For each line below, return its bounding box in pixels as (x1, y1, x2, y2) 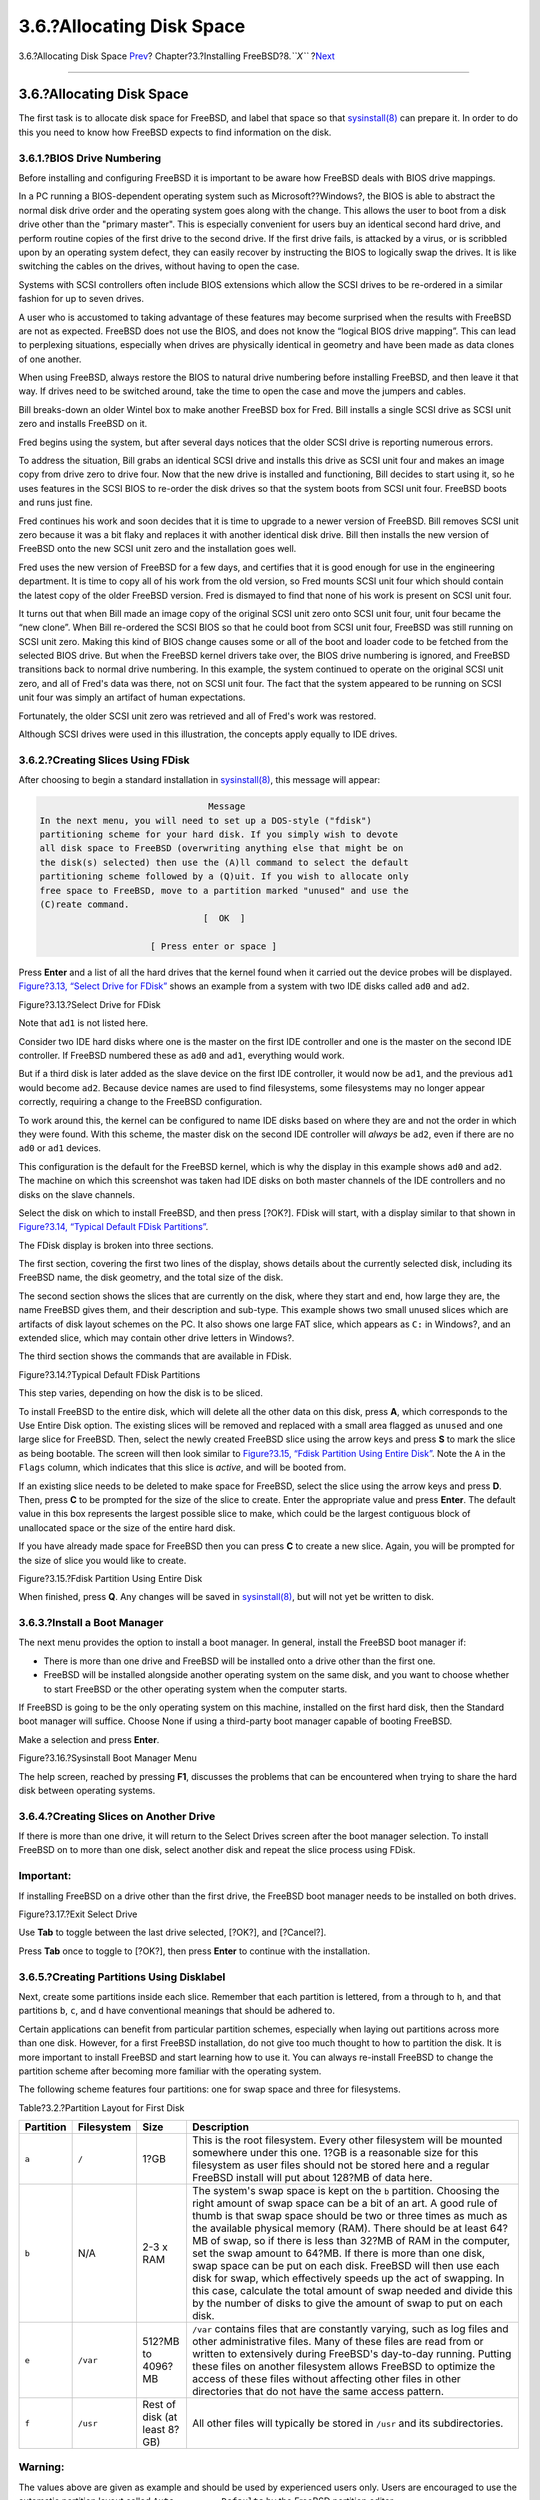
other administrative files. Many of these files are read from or (191, 2335, 484, 2349)
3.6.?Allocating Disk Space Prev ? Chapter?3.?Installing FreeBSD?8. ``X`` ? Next (18, 50, 335, 62)
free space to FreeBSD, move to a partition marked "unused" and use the (39, 885, 409, 896)
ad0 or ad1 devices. (18, 1142, 102, 1154)
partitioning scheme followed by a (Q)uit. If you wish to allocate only (39, 871, 409, 882)
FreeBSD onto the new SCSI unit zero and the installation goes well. (18, 543, 297, 555)
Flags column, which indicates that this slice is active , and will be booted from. (18, 1461, 347, 1474)
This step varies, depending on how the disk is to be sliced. (18, 1387, 264, 1399)
